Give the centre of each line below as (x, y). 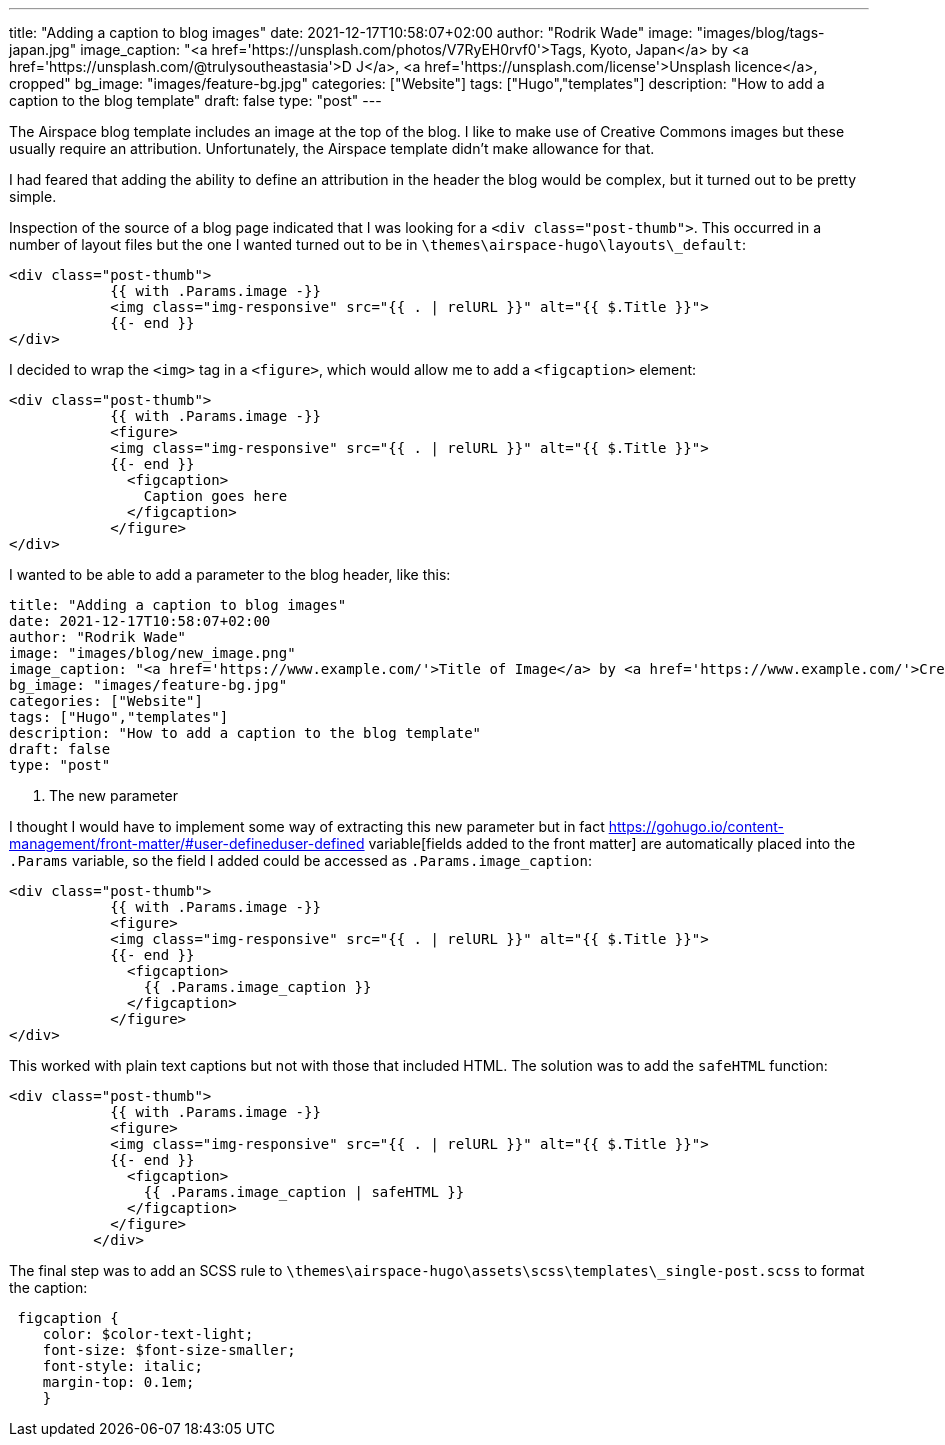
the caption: (48, 1287)
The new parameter (113, 795)
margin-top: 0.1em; (118, 1382)
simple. (33, 196)
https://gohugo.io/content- (696, 826)
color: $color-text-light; (148, 1334)
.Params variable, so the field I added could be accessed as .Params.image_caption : (301, 860)
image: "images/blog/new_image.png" (152, 653)
